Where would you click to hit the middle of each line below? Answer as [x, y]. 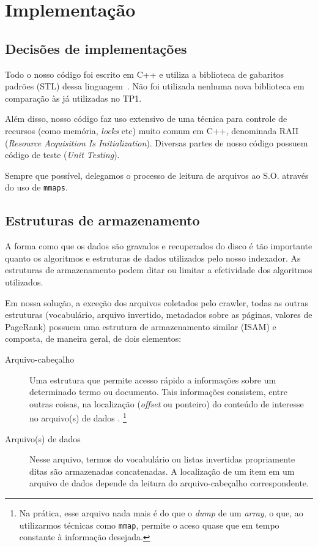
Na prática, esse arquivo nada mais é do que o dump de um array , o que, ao [161, 512]
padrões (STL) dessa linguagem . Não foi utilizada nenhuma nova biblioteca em [155, 86]
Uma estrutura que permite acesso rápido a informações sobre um [153, 379]
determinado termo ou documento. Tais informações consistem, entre [158, 392]
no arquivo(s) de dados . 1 [78, 417]
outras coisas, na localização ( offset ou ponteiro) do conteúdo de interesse [167, 403]
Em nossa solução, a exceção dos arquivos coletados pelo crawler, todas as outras [157, 302]
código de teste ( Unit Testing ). [62, 155]
